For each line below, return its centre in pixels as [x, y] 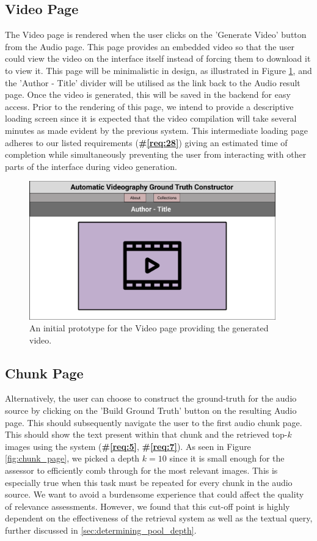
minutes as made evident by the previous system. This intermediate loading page [156, 130]
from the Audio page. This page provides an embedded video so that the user [150, 46]
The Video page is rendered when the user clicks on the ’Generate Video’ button [156, 35]
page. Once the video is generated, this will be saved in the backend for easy [148, 94]
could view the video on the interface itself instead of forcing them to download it [158, 58]
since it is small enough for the [227, 458]
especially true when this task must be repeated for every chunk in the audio [149, 482]
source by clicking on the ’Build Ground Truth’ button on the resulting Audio [151, 410]
